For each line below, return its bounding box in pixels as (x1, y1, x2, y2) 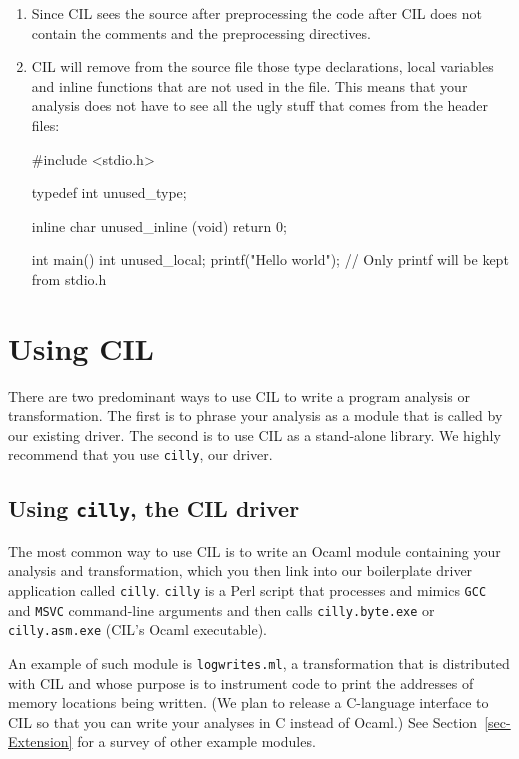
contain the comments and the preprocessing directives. (31, 22, 371, 43)
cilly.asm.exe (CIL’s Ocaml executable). (8, 619, 267, 640)
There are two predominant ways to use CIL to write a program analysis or (8, 385, 470, 406)
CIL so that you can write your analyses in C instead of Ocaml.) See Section (8, 711, 478, 732)
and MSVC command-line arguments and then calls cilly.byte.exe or (8, 599, 435, 620)
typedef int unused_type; (31, 182, 187, 203)
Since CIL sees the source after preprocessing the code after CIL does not (31, 3, 482, 23)
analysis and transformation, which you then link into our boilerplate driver (8, 560, 473, 581)
